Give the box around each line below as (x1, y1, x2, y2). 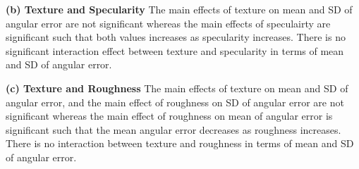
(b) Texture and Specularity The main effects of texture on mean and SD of (6, 2, 353, 16)
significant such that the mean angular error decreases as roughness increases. (6, 122, 341, 137)
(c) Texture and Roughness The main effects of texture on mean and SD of (6, 80, 348, 95)
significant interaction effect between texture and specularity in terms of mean (6, 43, 344, 58)
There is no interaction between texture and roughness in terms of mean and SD (6, 136, 354, 151)
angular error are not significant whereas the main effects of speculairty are (6, 15, 331, 30)
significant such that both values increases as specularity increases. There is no (6, 30, 346, 44)
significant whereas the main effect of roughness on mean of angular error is (6, 108, 333, 123)
